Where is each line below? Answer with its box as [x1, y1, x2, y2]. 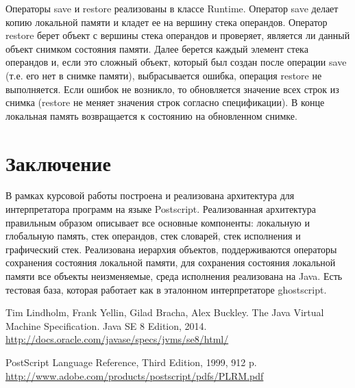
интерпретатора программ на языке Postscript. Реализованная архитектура [5, 202, 316, 216]
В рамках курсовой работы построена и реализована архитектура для [5, 188, 295, 203]
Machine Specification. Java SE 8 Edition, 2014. [5, 318, 207, 333]
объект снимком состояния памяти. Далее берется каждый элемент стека [5, 41, 308, 55]
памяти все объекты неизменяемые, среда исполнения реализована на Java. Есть [5, 269, 343, 283]
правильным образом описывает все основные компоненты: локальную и [5, 215, 310, 229]
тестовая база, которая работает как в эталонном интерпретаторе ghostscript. [5, 282, 327, 296]
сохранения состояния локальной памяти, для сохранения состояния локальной [5, 255, 336, 270]
